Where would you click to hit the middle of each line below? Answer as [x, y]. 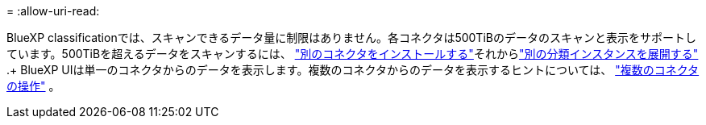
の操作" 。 [33, 86]
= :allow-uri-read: [53, 11]
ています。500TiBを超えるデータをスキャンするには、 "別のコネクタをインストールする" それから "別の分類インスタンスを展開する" [353, 54]
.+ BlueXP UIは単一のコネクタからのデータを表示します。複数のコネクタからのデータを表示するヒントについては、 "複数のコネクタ [353, 70]
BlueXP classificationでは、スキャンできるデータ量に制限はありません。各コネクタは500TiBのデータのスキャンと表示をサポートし [351, 37]
